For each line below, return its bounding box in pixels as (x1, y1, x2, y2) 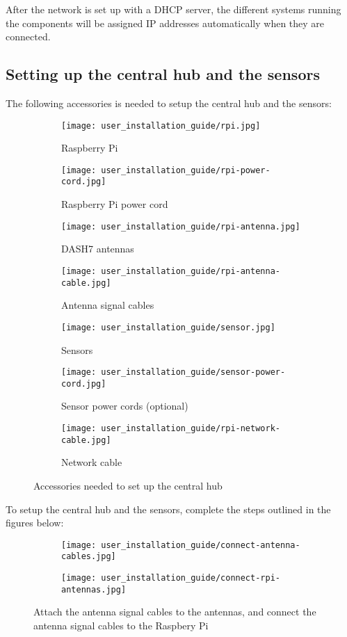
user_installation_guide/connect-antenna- (101, 540, 300, 550)
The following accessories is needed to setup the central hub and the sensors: (6, 95, 332, 110)
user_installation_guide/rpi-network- (101, 424, 280, 434)
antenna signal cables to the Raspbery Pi (33, 618, 209, 632)
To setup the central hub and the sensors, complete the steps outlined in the (6, 501, 331, 516)
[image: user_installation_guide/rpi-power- (61, 165, 271, 175)
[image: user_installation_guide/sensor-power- (61, 367, 286, 378)
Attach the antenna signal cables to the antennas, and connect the (33, 604, 316, 619)
